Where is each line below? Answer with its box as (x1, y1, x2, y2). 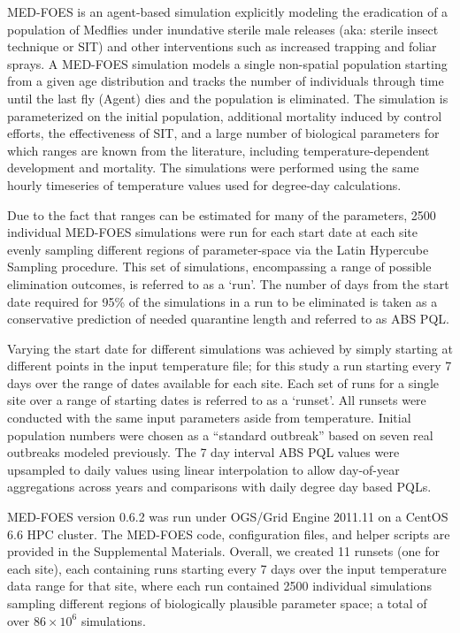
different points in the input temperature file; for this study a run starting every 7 (7, 356, 452, 375)
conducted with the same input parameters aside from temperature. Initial (7, 408, 411, 427)
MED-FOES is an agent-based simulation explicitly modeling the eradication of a (7, 3, 448, 20)
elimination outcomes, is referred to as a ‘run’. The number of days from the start (7, 274, 449, 293)
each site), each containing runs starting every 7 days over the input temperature (7, 559, 447, 577)
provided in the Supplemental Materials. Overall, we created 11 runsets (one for (7, 542, 440, 561)
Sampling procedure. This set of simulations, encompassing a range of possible (7, 257, 432, 276)
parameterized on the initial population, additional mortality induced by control (7, 106, 442, 125)
